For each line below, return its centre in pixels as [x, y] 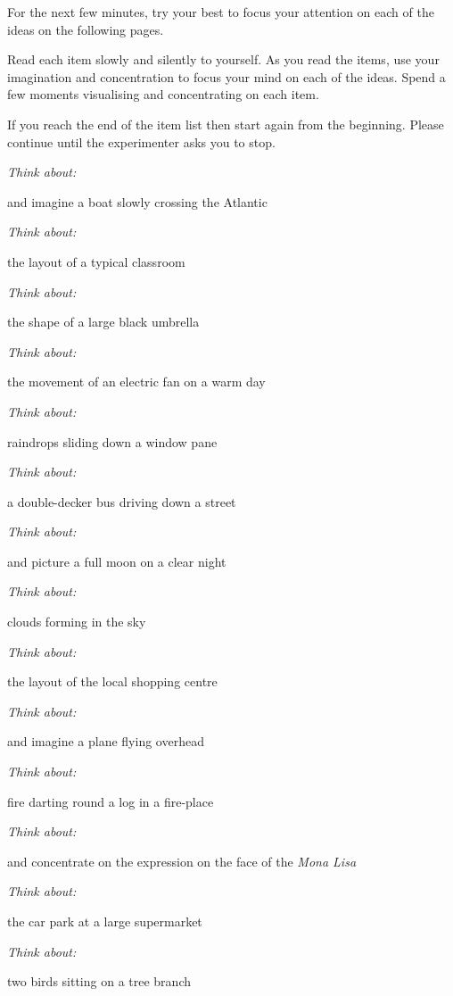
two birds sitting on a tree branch [99, 981]
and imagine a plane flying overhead [106, 741]
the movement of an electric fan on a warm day [136, 382]
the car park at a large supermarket [105, 921]
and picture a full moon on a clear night [117, 561]
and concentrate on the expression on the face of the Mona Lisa [182, 861]
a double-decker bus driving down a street [122, 501]
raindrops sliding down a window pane [112, 441]
